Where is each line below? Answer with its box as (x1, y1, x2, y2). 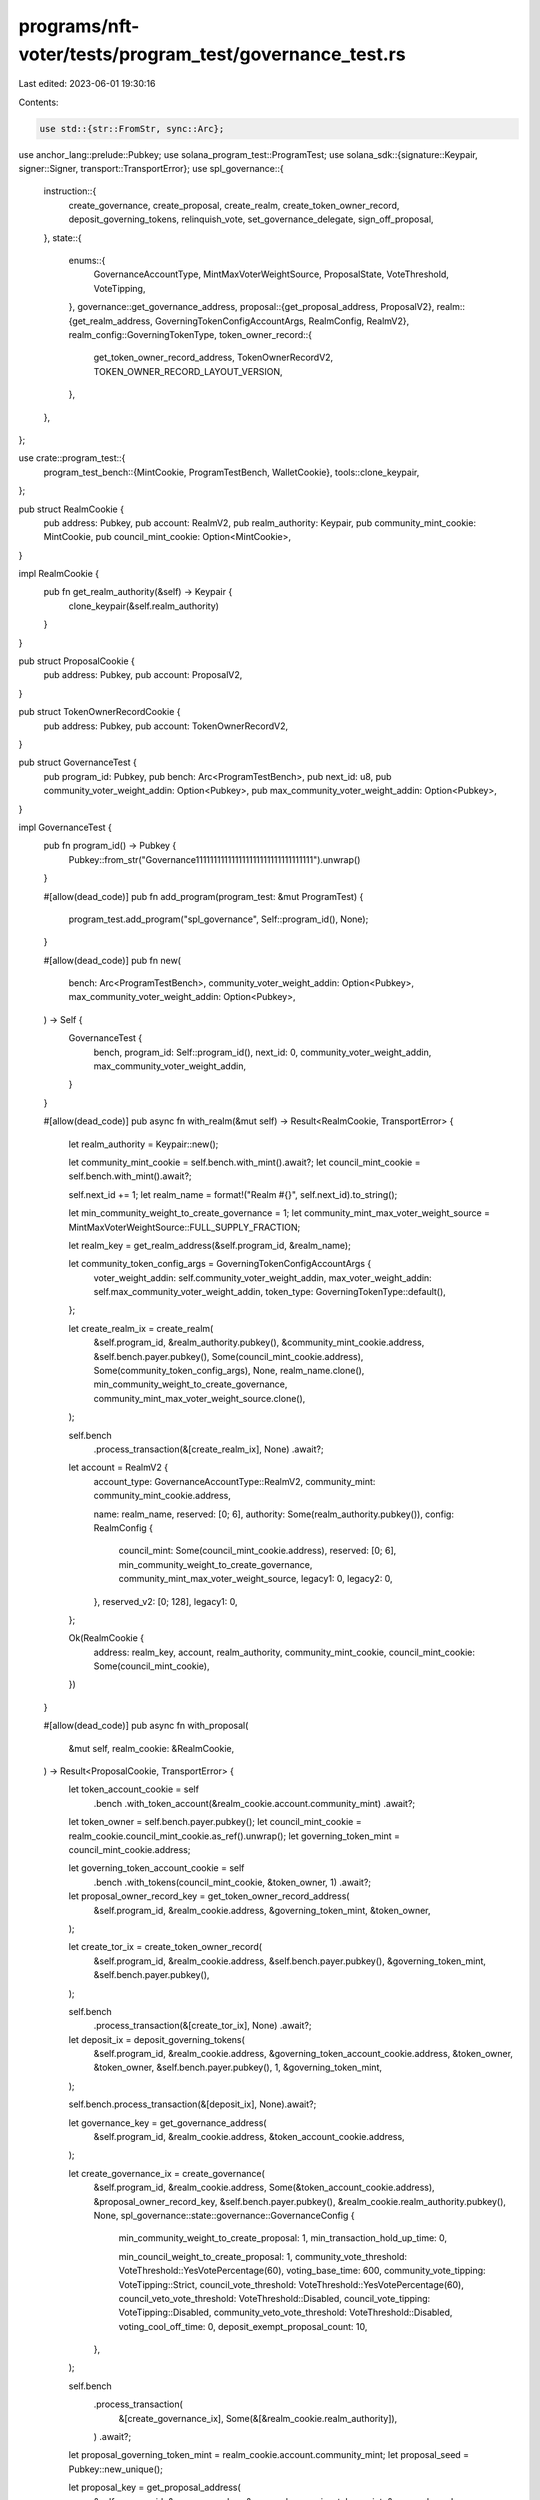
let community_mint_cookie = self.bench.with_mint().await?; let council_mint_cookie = (68, 1156, 421, 1168)
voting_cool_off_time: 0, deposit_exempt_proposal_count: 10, (118, 2320, 368, 2332)
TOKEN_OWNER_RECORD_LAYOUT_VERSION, (93, 365, 283, 377)
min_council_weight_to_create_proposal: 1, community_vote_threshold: (118, 2250, 407, 2262)
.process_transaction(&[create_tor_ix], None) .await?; (93, 2020, 312, 2032)
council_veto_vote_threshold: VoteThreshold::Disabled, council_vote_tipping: (118, 2292, 431, 2304)
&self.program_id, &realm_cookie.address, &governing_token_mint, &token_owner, (93, 1904, 431, 1916)
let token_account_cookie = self (68, 1783, 200, 1795)
